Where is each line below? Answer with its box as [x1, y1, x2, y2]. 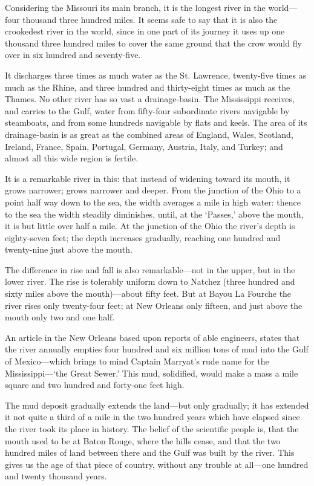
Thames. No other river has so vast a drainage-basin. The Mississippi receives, [5, 92, 295, 105]
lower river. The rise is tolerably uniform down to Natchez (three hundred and [5, 275, 295, 288]
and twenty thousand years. [5, 470, 107, 482]
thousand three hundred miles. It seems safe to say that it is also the [22, 13, 278, 25]
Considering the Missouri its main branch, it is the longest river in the [5, 1, 266, 13]
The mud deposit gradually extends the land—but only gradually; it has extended [5, 398, 309, 411]
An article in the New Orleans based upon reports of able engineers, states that [5, 331, 300, 343]
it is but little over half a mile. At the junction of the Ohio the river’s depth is [5, 219, 295, 232]
